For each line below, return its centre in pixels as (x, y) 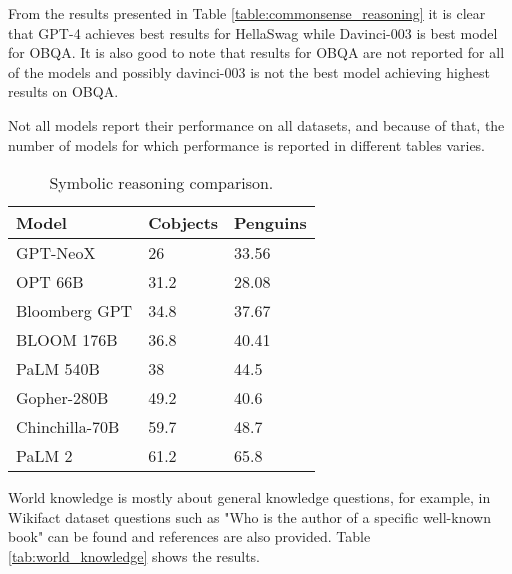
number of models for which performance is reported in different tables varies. (247, 144)
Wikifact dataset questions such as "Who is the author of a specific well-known (249, 516)
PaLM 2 (44, 456)
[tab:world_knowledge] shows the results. (134, 555)
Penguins (270, 223)
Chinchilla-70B (68, 427)
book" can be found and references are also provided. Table (189, 536)
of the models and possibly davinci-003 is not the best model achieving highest (249, 71)
